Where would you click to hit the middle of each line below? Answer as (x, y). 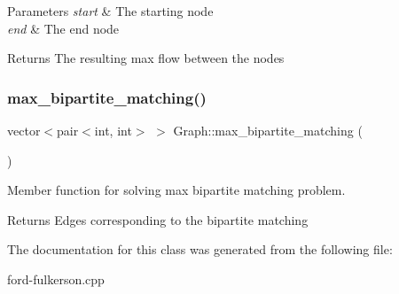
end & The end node (63, 28)
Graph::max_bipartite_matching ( (268, 130)
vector (24, 130)
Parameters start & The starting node (110, 11)
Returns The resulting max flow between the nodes (146, 58)
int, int (113, 130)
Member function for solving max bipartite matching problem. (176, 190)
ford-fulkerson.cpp (56, 279)
